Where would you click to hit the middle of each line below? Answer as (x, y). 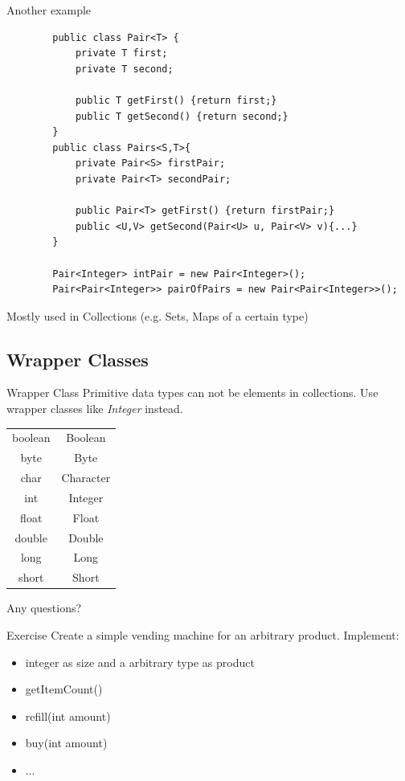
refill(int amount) (68, 716)
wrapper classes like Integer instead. (95, 409)
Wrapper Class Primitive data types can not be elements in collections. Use (192, 393)
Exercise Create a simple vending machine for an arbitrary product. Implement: (203, 635)
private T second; (124, 69)
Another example (49, 10)
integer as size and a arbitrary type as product (140, 662)
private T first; (121, 53)
